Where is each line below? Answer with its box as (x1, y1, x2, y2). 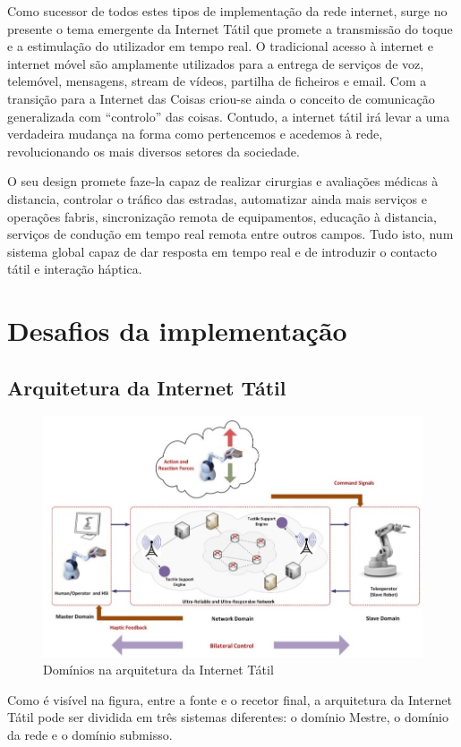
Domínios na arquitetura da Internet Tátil (43, 660, 274, 679)
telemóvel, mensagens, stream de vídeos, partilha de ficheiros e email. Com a (7, 72, 427, 90)
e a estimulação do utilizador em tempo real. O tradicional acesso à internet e (7, 37, 433, 55)
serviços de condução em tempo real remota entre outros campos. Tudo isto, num (7, 225, 454, 243)
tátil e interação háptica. (7, 259, 142, 278)
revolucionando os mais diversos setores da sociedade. (7, 141, 300, 160)
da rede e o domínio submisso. (7, 725, 173, 743)
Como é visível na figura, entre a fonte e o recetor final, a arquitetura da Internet (7, 690, 452, 709)
